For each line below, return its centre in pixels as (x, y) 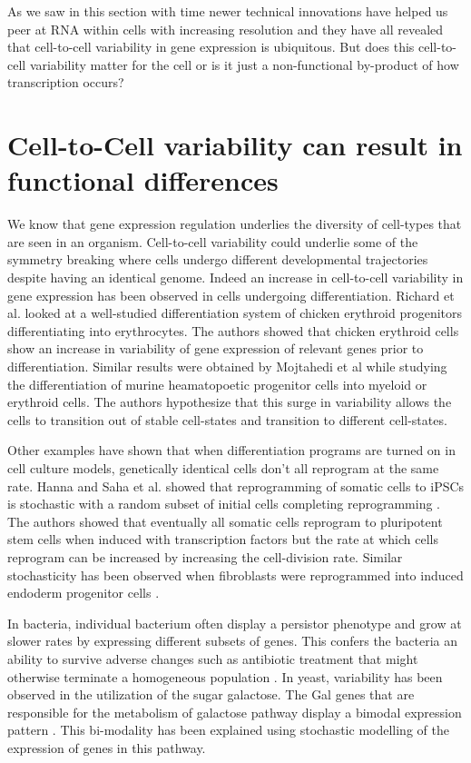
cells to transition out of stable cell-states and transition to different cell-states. (227, 419)
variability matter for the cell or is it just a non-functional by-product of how (244, 64)
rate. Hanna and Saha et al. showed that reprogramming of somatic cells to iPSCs (236, 486)
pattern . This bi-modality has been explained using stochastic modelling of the (228, 730)
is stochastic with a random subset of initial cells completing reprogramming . (224, 504)
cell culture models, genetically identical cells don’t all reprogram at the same (223, 468)
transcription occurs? (66, 82)
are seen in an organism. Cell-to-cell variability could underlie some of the (213, 241)
